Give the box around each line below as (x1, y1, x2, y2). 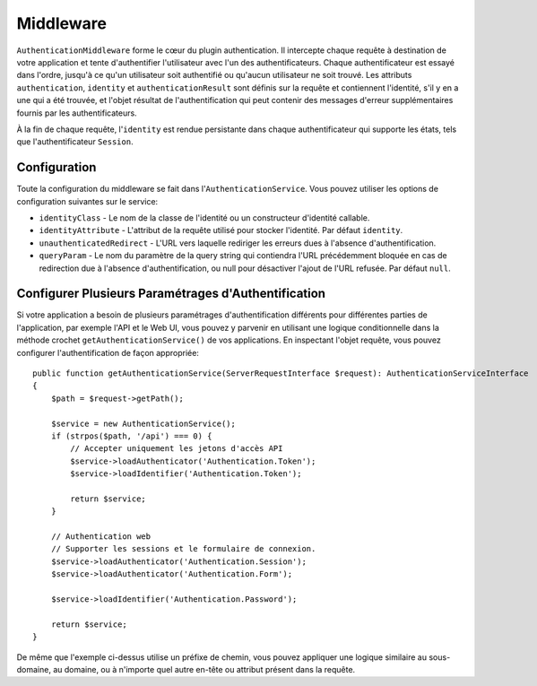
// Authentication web (50, 532, 152, 542)
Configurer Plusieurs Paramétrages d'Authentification (16, 286, 326, 301)
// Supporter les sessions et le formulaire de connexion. (50, 543, 316, 554)
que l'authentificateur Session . (16, 136, 134, 147)
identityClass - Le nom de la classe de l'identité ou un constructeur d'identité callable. (39, 212, 370, 223)
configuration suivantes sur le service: (16, 195, 159, 206)
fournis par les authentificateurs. (16, 108, 138, 118)
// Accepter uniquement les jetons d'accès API (70, 444, 283, 454)
